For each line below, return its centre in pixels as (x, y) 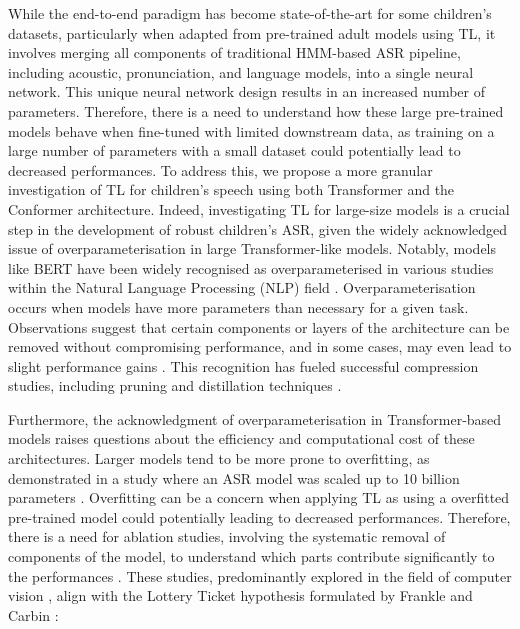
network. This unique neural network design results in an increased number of (247, 91)
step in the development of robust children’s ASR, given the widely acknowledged (258, 228)
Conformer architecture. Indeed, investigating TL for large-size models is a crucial (259, 208)
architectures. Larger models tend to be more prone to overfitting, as (219, 458)
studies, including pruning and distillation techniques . (175, 385)
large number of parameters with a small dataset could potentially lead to (234, 150)
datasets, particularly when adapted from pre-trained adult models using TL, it (252, 32)
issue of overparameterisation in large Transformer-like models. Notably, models (252, 248)
